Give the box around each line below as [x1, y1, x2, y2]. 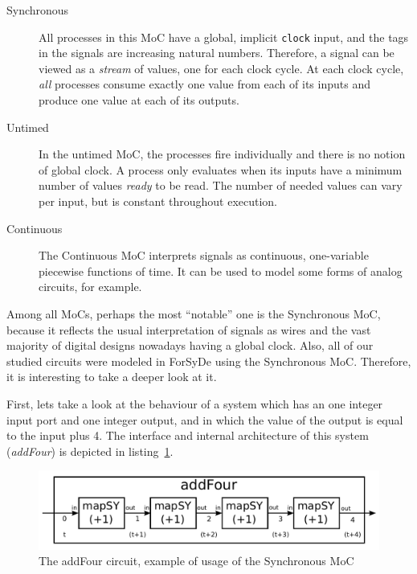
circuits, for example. [39, 278, 142, 295]
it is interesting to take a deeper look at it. [6, 368, 217, 385]
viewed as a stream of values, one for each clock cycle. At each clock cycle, [39, 59, 404, 76]
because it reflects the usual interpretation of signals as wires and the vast [6, 321, 371, 338]
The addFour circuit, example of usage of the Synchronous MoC [39, 552, 354, 569]
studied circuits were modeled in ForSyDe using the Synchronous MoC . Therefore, [6, 352, 411, 369]
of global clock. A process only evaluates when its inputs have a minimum [39, 161, 403, 178]
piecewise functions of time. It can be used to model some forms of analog [39, 262, 403, 279]
